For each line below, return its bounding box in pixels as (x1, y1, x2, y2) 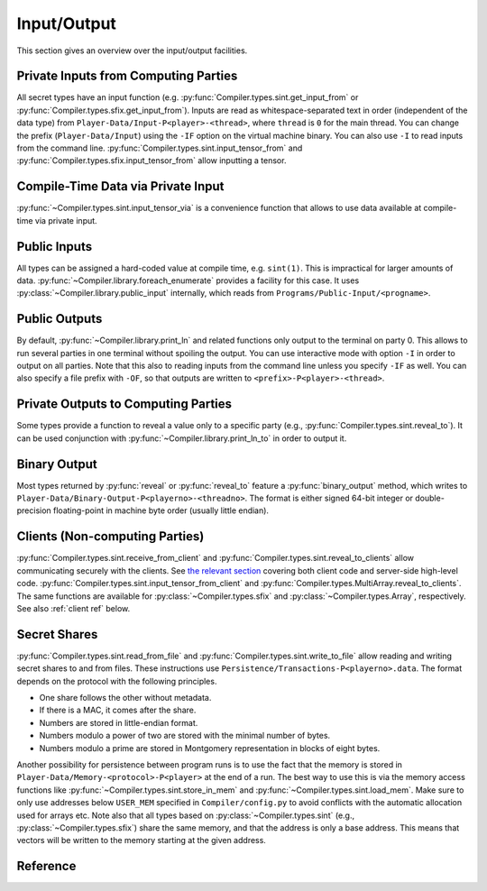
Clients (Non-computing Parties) (16, 528, 205, 545)
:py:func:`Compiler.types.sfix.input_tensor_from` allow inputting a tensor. (16, 155, 287, 166)
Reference (16, 859, 77, 874)
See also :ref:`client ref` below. (16, 602, 131, 613)
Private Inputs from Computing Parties (16, 69, 238, 84)
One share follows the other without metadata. (39, 693, 212, 703)
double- (415, 492, 446, 504)
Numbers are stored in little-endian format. (39, 717, 198, 728)
